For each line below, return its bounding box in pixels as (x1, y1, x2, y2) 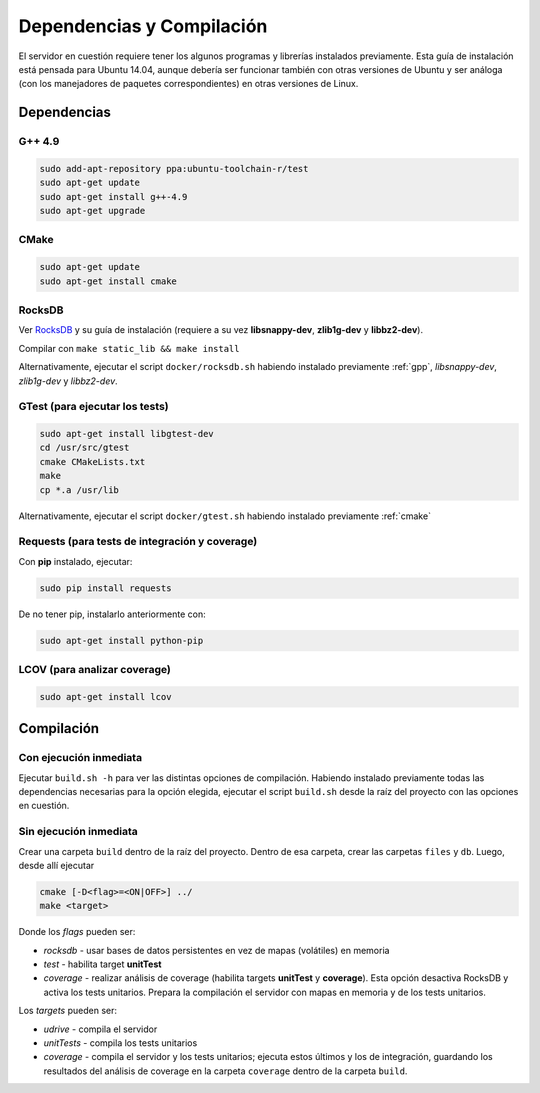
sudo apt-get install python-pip (39, 635, 204, 646)
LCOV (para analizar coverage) (18, 663, 172, 677)
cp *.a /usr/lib (39, 484, 120, 495)
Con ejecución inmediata (18, 751, 143, 765)
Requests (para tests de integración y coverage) (18, 535, 258, 549)
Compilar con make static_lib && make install (18, 342, 240, 354)
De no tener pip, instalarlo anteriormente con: (18, 608, 206, 620)
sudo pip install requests (39, 582, 172, 594)
